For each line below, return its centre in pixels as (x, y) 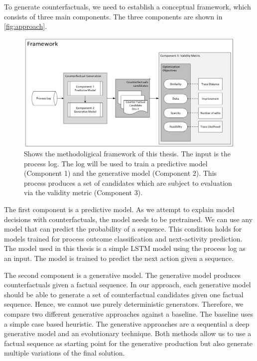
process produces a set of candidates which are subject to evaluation (128, 182)
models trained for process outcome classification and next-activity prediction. (123, 238)
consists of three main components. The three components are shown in (113, 16)
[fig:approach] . (26, 26)
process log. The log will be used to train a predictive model (116, 163)
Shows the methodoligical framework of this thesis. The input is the (128, 154)
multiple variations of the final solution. (64, 353)
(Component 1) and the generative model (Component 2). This (121, 173)
